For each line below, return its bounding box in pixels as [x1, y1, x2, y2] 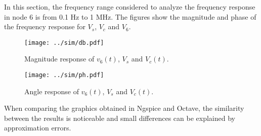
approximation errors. [4, 122, 71, 133]
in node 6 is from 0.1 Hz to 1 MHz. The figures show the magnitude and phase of [4, 11, 256, 22]
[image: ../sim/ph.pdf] [24, 72, 104, 79]
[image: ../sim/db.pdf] [24, 39, 104, 46]
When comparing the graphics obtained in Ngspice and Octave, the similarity [4, 103, 244, 113]
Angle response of [24, 86, 79, 96]
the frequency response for [4, 21, 85, 32]
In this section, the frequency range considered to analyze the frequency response [4, 2, 255, 12]
